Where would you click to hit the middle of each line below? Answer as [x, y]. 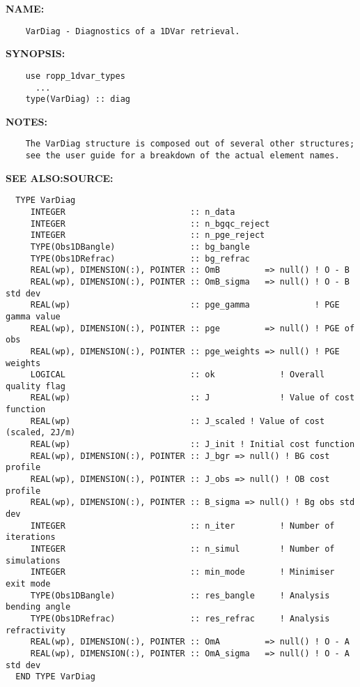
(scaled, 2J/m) [41, 433]
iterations [31, 537]
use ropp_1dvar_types [75, 76]
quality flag [36, 386]
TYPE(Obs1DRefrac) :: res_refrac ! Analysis [180, 618]
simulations [33, 560]
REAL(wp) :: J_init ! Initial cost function [193, 445]
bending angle [38, 607]
